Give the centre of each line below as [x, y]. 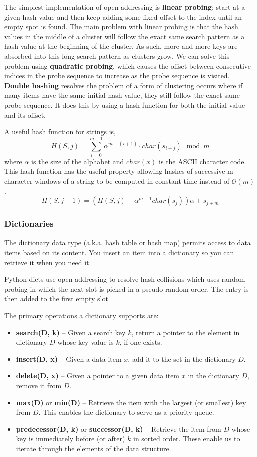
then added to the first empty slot [56, 298]
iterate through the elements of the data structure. [93, 448]
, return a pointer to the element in [186, 332]
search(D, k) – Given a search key [71, 332]
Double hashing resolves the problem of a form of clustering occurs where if [123, 85]
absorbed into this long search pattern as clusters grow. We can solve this [117, 55]
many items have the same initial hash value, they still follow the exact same [122, 95]
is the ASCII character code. [203, 161]
